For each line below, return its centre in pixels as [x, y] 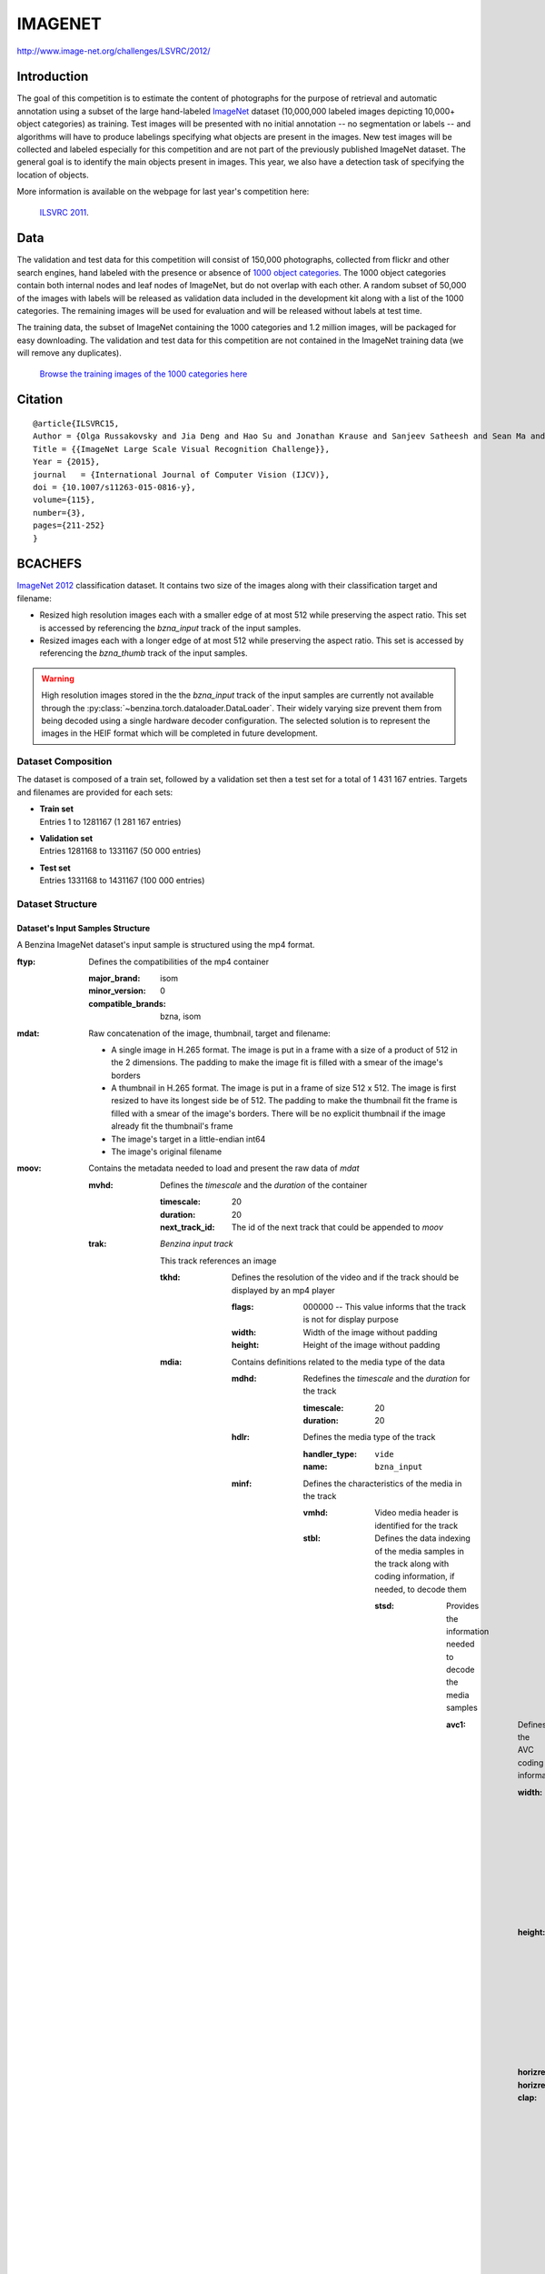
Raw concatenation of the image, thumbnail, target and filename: [209, 1033]
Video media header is [416, 1513]
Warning [58, 679]
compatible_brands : [128, 1003]
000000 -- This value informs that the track [385, 1306]
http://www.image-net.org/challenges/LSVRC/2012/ [114, 51]
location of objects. [53, 175]
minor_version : [117, 991]
